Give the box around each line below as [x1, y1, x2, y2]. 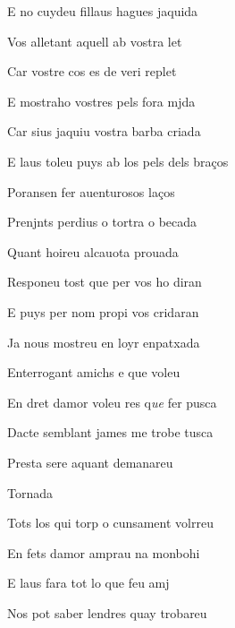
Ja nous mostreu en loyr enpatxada [7, 332, 200, 351]
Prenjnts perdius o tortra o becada [7, 212, 197, 231]
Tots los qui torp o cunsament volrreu [7, 513, 214, 532]
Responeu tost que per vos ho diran [7, 272, 202, 291]
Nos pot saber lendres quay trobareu [7, 603, 207, 622]
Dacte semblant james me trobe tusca [7, 423, 214, 442]
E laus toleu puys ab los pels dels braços [7, 151, 229, 170]
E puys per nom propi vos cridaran [7, 302, 199, 321]
